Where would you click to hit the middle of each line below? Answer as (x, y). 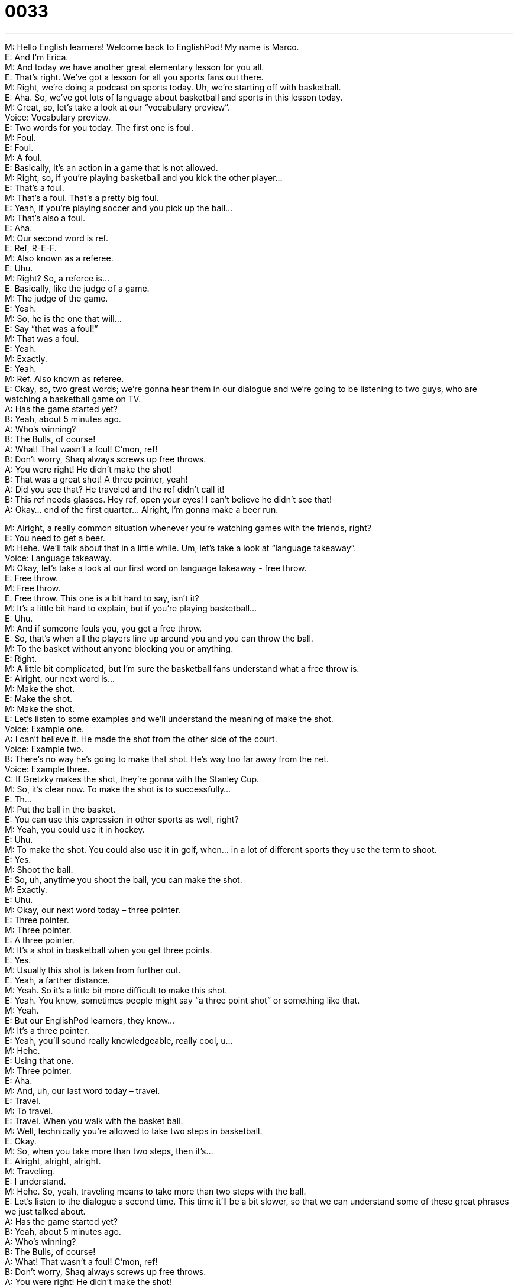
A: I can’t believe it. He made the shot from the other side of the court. (141, 739)
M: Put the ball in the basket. (60, 809)
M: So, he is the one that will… (63, 318)
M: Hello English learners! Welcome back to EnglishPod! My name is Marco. (152, 47)
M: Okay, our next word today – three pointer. (93, 910)
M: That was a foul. (42, 338)
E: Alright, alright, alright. (53, 1161)
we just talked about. (45, 1211)
